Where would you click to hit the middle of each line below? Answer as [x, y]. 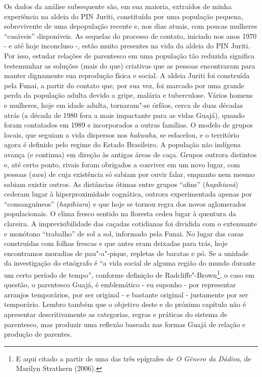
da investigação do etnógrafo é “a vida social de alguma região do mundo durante [130, 263]
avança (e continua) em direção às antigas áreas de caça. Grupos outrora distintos [130, 154]
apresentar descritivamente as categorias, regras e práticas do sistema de [116, 314]
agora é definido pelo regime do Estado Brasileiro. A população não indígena [122, 144]
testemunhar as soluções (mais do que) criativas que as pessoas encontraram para [130, 65]
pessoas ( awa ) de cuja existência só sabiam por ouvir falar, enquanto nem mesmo [129, 174]
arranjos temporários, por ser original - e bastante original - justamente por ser [126, 294]
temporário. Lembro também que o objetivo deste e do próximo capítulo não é [125, 304]
